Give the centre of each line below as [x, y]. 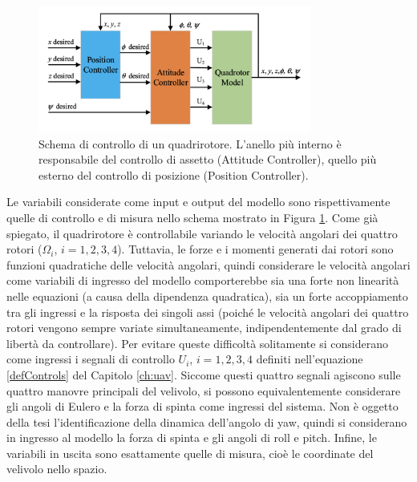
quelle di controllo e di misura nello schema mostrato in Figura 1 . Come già [192, 217]
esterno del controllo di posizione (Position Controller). [174, 174]
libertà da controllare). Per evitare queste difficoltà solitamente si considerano [197, 343]
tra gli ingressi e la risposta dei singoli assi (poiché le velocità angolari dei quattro [208, 312]
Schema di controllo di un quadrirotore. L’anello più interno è [190, 143]
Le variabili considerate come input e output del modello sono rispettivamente [198, 202]
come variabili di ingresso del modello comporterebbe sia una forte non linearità [203, 280]
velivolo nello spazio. [57, 469]
